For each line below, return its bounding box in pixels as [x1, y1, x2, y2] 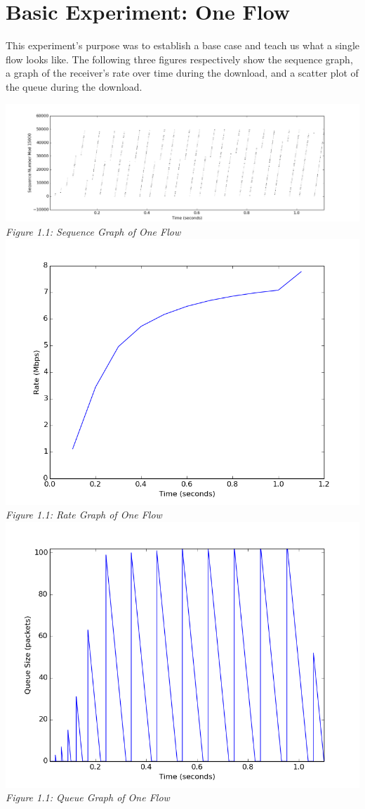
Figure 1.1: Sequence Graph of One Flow [6, 224, 181, 238]
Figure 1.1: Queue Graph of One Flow [6, 790, 170, 805]
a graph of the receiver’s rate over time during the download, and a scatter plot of [6, 65, 359, 80]
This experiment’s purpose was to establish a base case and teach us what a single [6, 38, 359, 53]
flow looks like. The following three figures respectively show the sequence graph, [6, 51, 353, 66]
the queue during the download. [6, 79, 142, 94]
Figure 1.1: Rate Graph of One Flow [6, 507, 162, 522]
